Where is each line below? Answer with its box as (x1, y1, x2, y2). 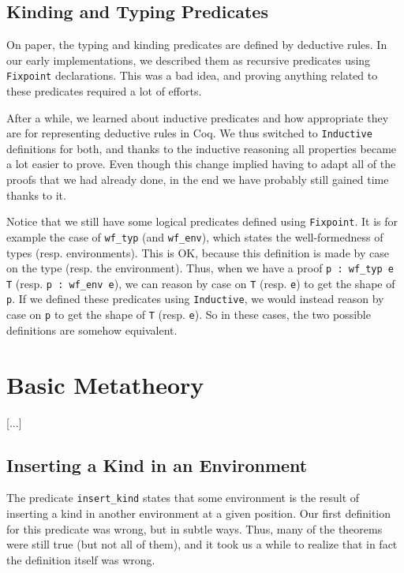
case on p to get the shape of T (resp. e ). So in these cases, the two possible (6, 306, 371, 323)
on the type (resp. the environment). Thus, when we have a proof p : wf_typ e (6, 260, 394, 276)
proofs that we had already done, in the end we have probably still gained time (6, 171, 389, 188)
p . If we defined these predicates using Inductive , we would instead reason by (6, 290, 384, 307)
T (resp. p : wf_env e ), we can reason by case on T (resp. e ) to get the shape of (6, 275, 395, 291)
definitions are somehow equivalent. (6, 321, 178, 338)
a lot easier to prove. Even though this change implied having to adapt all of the (6, 155, 396, 172)
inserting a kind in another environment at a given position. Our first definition (6, 504, 391, 521)
